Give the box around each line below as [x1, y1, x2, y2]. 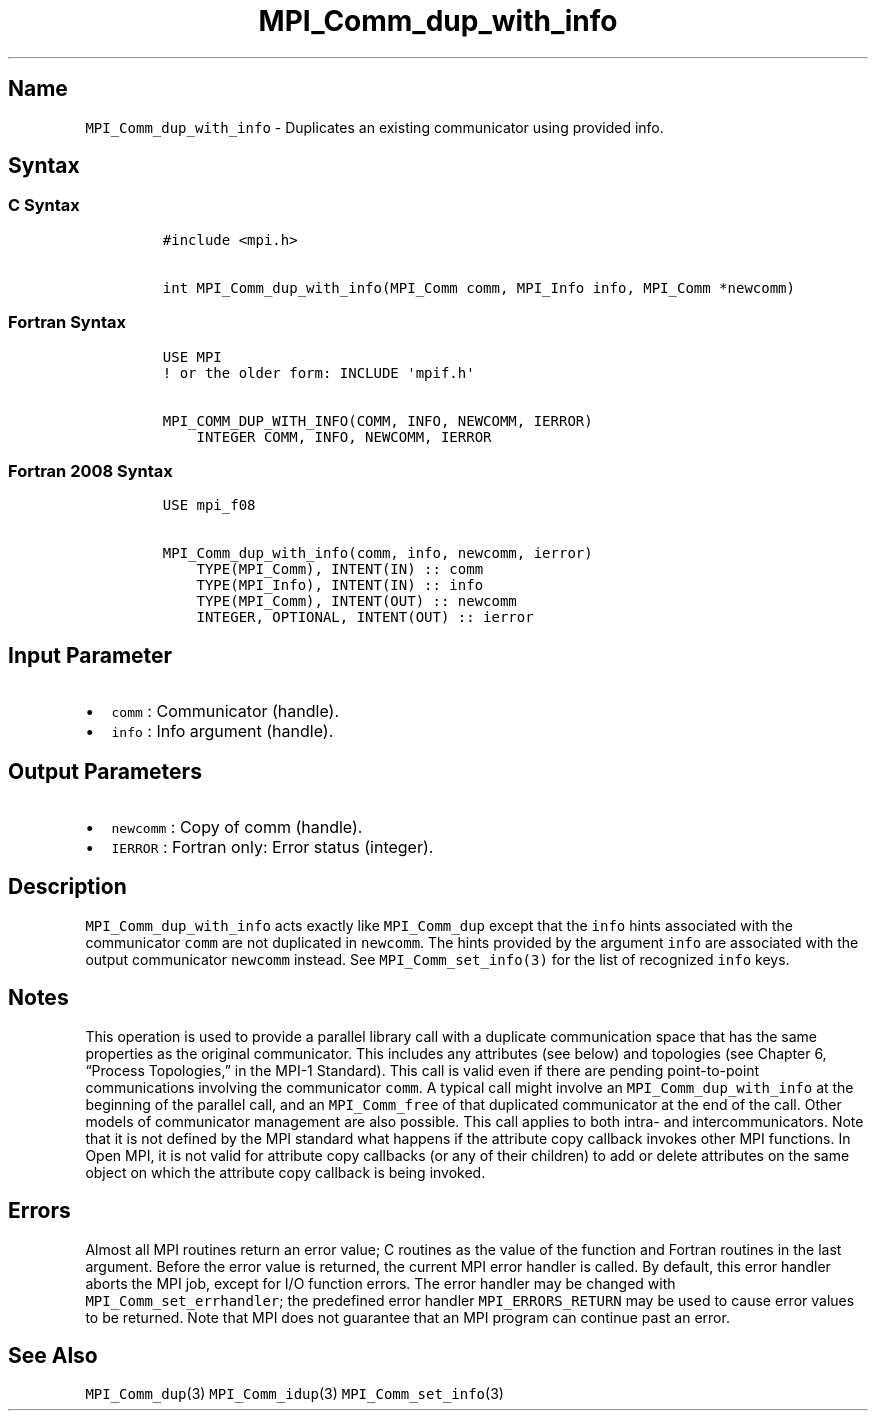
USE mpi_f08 [162, 497, 256, 514]
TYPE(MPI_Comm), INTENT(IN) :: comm [196, 561, 484, 578]
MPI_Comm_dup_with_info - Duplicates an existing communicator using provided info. [85, 118, 664, 136]
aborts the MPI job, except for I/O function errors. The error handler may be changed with [85, 1274, 676, 1292]
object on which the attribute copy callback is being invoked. [85, 1163, 486, 1181]
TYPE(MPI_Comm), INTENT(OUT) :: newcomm [196, 593, 517, 610]
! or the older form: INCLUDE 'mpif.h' [162, 364, 475, 381]
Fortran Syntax [8, 312, 126, 333]
